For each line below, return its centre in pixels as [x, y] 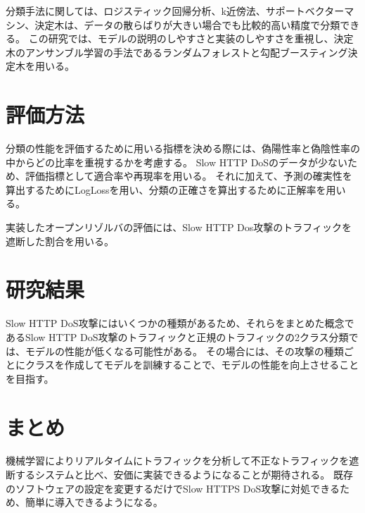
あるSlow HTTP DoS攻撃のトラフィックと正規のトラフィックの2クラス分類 [177, 336]
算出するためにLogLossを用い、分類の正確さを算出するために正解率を [166, 189]
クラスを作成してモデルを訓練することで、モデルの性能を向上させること [192, 365]
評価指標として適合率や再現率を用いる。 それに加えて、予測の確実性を [188, 176]
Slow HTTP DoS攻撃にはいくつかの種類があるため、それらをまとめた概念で [180, 323]
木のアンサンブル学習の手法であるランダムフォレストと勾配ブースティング [177, 52]
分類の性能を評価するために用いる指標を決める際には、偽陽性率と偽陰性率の [183, 148]
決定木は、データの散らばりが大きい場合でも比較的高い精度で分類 [187, 24]
